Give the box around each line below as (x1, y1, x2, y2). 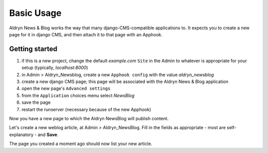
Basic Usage (9, 7, 62, 18)
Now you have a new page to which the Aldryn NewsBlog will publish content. (9, 115, 169, 121)
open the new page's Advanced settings (21, 85, 111, 91)
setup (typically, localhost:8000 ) (21, 65, 88, 71)
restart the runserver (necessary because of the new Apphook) (21, 106, 151, 112)
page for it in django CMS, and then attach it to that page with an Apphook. (9, 31, 163, 37)
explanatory (9, 132, 34, 138)
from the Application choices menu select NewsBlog (21, 92, 135, 98)
